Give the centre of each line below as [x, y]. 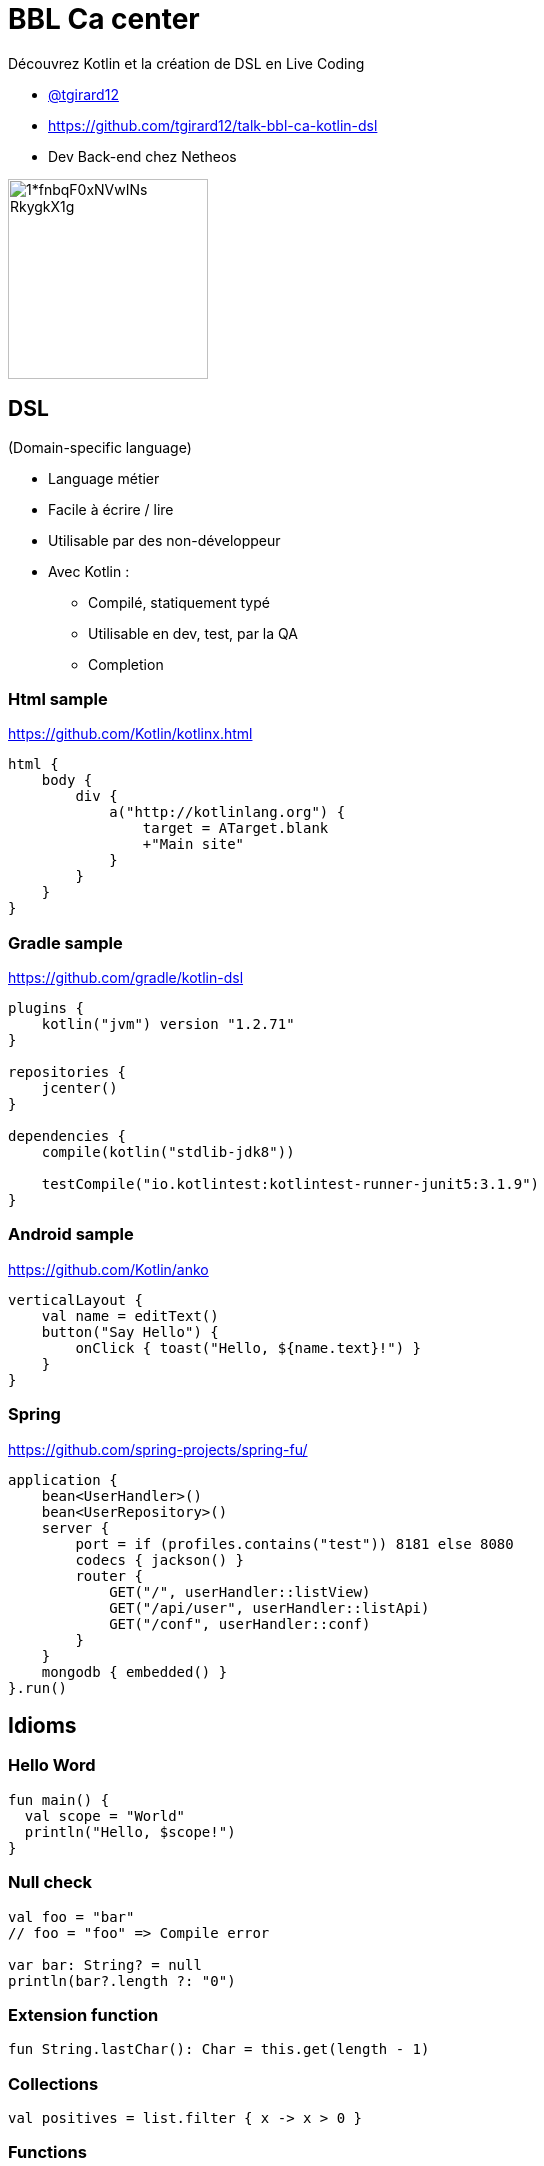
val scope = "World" [105, 1815]
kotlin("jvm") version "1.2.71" [168, 1024]
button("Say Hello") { [130, 1331]
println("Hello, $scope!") [130, 1831]
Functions [47, 2152]
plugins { [46, 1008]
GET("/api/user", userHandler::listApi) [269, 1607]
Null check [50, 1882]
